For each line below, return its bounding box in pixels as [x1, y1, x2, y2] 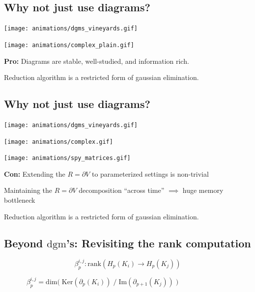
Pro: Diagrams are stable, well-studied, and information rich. [4, 55, 189, 66]
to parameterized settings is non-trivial [91, 168, 209, 179]
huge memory [182, 185, 224, 195]
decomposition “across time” [79, 185, 165, 195]
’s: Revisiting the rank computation [66, 235, 251, 250]
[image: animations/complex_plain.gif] [4, 41, 134, 49]
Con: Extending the [4, 168, 65, 179]
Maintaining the [4, 185, 53, 195]
